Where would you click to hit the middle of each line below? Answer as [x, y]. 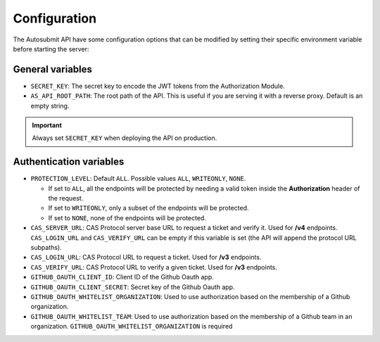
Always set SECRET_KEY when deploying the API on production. [125, 138]
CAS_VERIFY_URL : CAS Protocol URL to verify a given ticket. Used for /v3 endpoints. [154, 267]
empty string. [50, 106]
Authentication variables [69, 162]
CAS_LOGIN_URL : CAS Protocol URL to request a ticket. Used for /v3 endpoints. [146, 258]
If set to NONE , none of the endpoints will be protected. [127, 217]
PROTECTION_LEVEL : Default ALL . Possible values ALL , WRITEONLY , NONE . [138, 179]
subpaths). [46, 248]
